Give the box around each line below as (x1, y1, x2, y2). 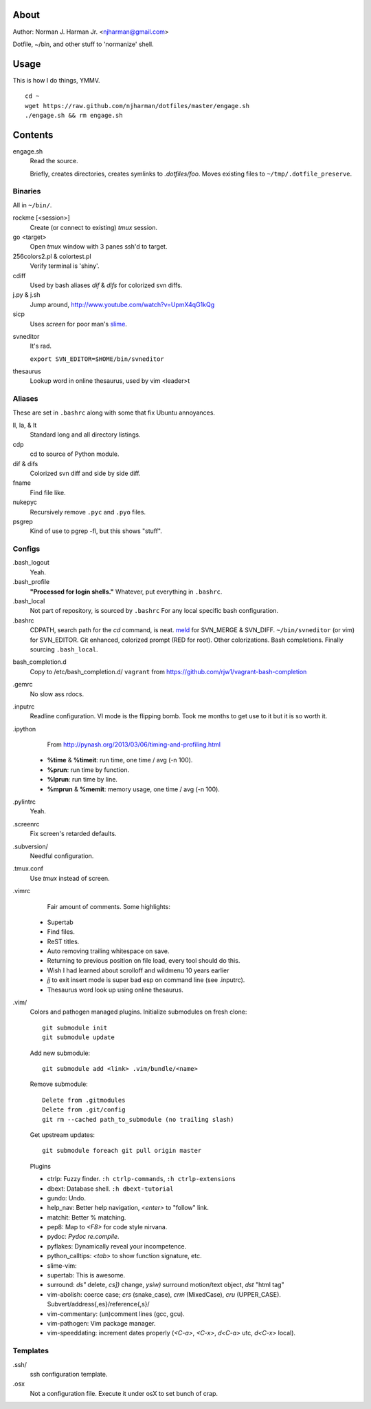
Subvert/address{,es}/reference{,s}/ (47, 1300, 150, 1308)
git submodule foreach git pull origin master (42, 1147, 202, 1155)
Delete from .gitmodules (42, 1096, 126, 1104)
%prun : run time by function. (47, 765, 130, 774)
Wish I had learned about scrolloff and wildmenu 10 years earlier (47, 966, 229, 974)
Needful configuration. (30, 851, 94, 860)
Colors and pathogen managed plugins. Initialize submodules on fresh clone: (30, 1008, 247, 1016)
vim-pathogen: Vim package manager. (47, 1319, 156, 1327)
